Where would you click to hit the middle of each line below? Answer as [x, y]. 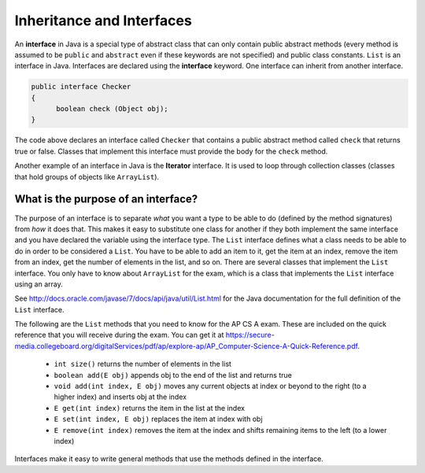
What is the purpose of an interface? [106, 200]
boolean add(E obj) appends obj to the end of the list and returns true [173, 375]
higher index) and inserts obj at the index [120, 397]
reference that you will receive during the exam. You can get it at [119, 335]
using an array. [39, 284]
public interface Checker [81, 87]
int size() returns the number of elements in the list [143, 364]
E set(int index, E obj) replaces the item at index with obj [158, 419]
